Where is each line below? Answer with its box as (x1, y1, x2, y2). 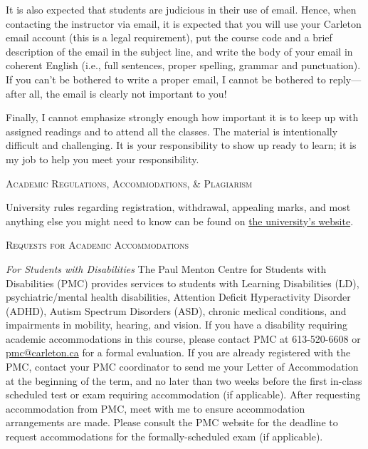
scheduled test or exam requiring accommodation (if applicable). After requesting (6, 387, 361, 402)
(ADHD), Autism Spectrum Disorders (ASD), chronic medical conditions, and (6, 303, 347, 318)
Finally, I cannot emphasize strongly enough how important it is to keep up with (6, 110, 359, 125)
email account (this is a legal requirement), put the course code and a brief (6, 30, 332, 45)
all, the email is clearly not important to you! (29, 86, 227, 100)
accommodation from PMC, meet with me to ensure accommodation (6, 401, 305, 416)
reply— (329, 71, 362, 86)
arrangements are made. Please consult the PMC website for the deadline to (6, 415, 338, 430)
